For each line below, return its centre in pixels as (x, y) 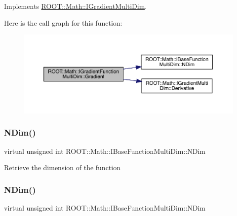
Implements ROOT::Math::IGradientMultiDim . (76, 6)
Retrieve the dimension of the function (62, 167)
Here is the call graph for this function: (63, 22)
